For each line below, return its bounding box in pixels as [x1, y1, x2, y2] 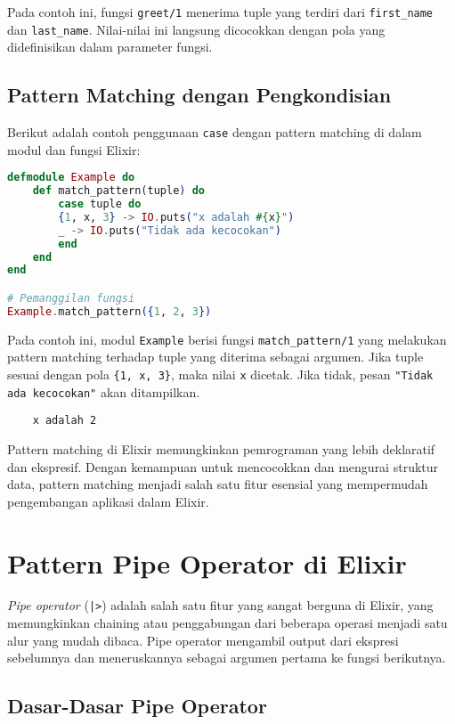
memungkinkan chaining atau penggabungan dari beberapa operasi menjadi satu [7, 614, 448, 632]
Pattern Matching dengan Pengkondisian [7, 81, 392, 109]
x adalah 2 [32, 414, 97, 427]
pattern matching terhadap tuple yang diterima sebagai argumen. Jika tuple [7, 347, 424, 366]
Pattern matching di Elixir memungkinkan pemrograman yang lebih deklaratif [7, 439, 435, 458]
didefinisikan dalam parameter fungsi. [7, 37, 213, 56]
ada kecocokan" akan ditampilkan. [7, 382, 200, 401]
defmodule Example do [7, 171, 135, 184]
